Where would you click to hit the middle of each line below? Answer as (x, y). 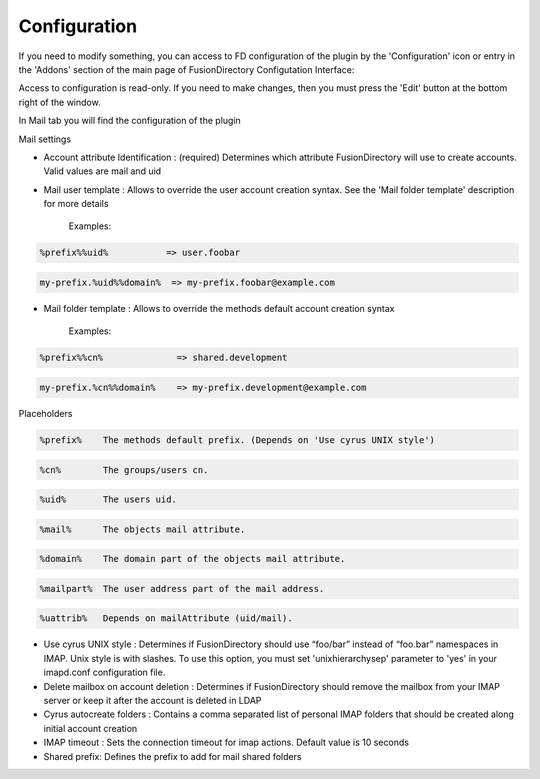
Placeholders (45, 413)
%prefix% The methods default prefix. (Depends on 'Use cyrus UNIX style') (237, 439)
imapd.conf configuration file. (104, 672)
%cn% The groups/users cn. (124, 469)
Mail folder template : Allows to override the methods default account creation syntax (219, 308)
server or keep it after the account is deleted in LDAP (152, 700)
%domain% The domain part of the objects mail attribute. (192, 559)
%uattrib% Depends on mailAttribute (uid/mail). (166, 618)
